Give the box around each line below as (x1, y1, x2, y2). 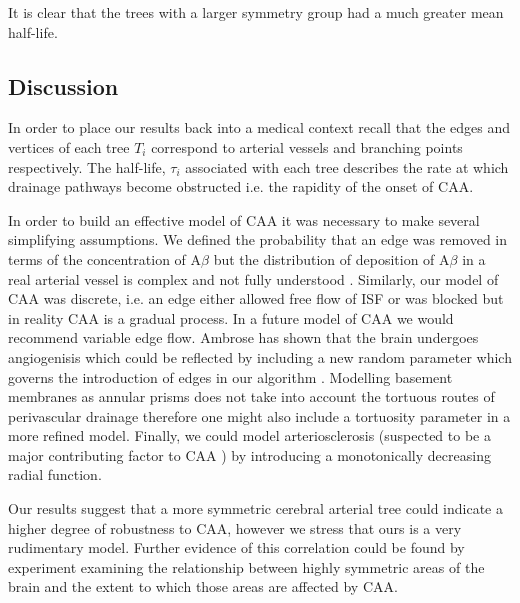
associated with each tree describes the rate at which (185, 156, 509, 177)
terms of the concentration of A (8, 248, 202, 269)
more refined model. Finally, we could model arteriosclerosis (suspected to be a (8, 425, 491, 446)
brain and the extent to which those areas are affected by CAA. (8, 576, 398, 597)
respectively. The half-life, (8, 156, 166, 177)
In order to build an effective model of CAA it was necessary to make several (8, 209, 480, 230)
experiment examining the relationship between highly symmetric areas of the (8, 556, 485, 577)
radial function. (8, 464, 102, 485)
